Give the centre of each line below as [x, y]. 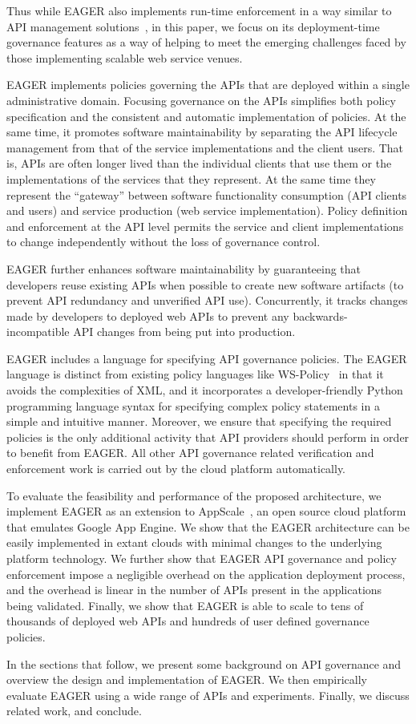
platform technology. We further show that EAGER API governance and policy [202, 558]
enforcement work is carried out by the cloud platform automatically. [176, 469]
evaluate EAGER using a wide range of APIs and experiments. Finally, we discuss [208, 695]
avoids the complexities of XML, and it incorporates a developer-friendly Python [205, 390]
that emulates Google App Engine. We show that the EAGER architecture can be [208, 526]
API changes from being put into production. [184, 332]
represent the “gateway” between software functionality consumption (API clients [207, 194]
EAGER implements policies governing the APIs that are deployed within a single [208, 85]
